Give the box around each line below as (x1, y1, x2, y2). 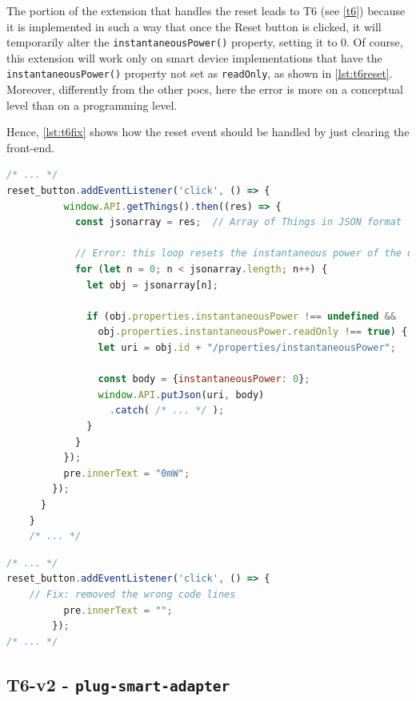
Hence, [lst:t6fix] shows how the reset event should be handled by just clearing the (6, 123, 410, 140)
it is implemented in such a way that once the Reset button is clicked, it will (6, 18, 382, 34)
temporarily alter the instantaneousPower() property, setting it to (6, 34, 338, 50)
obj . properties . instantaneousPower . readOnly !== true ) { (98, 326, 408, 338)
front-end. (6, 139, 54, 155)
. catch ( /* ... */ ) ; (109, 405, 225, 417)
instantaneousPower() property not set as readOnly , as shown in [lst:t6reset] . (6, 65, 393, 82)
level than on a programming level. (6, 96, 178, 113)
